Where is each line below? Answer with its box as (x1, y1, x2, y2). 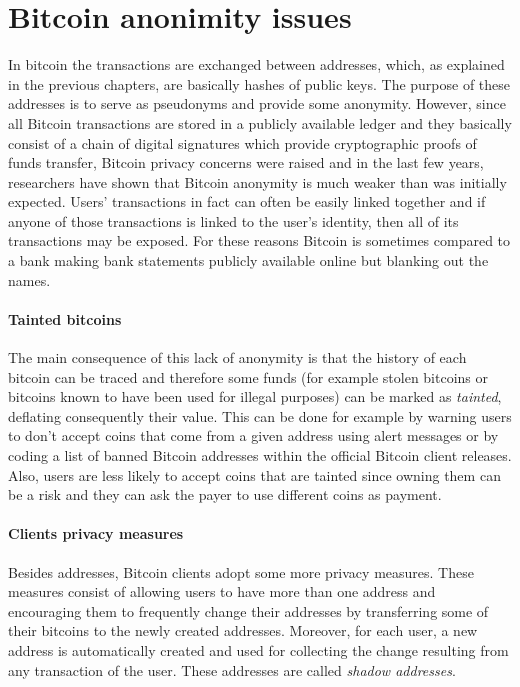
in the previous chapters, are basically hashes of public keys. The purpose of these (8, 73, 511, 94)
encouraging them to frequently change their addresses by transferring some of (8, 600, 489, 621)
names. (8, 269, 51, 290)
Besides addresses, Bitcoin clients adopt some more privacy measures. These (8, 561, 474, 582)
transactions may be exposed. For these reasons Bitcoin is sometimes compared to (8, 230, 511, 251)
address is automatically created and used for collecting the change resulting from (8, 639, 509, 660)
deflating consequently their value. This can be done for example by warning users (8, 405, 512, 426)
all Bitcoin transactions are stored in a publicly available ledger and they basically (8, 112, 512, 133)
